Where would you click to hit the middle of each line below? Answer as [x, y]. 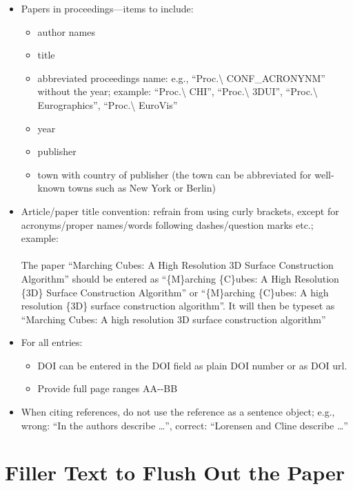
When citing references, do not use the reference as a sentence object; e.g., [178, 412]
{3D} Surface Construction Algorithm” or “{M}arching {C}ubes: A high [175, 292]
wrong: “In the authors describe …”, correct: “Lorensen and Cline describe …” [184, 425]
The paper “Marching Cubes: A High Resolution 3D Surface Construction [177, 265]
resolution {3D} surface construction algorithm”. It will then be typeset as [178, 306]
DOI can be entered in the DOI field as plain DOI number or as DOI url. [192, 365]
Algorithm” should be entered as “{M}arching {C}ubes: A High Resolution [180, 278]
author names [66, 31]
